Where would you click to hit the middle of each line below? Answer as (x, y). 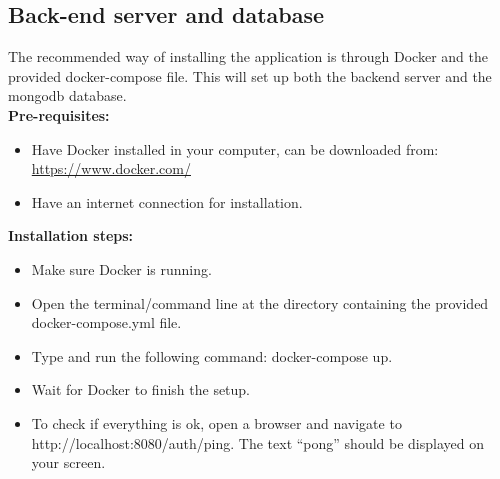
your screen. (68, 462)
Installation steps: (71, 235)
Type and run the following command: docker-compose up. (212, 355)
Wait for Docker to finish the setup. (141, 389)
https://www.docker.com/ (111, 168)
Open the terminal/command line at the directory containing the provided (260, 302)
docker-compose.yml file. (106, 322)
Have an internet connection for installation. (167, 201)
